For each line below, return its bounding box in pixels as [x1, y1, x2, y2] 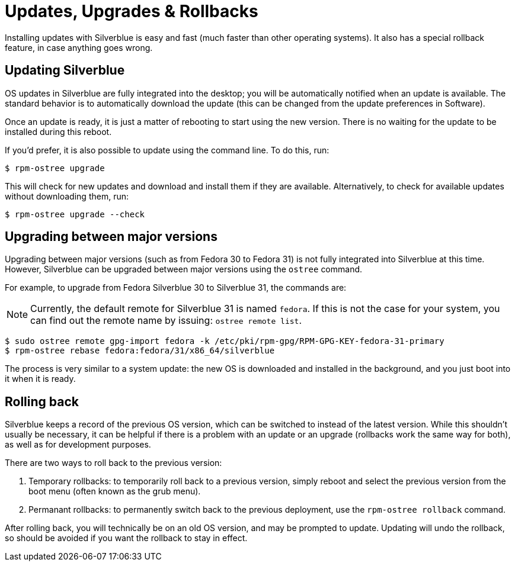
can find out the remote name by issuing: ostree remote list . [30, 314, 302, 327]
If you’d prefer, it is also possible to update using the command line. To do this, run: [5, 144, 330, 155]
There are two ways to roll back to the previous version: [5, 458, 222, 468]
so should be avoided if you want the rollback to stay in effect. [5, 533, 248, 544]
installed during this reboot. [5, 126, 112, 137]
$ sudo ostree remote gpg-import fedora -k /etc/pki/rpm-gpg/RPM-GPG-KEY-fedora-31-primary [5, 336, 444, 346]
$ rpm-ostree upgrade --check [5, 209, 145, 219]
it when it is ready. [5, 374, 76, 384]
